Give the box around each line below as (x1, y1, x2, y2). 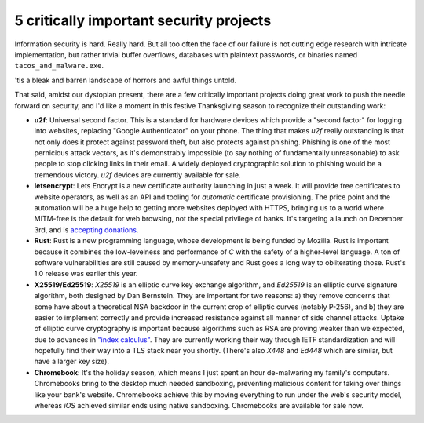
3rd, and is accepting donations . (34, 224, 139, 235)
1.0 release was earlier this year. (34, 269, 138, 279)
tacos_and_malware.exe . (14, 61, 104, 71)
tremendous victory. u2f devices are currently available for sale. (34, 170, 241, 180)
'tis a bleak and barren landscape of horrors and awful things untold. (14, 75, 237, 85)
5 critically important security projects (14, 12, 272, 29)
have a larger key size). (34, 357, 110, 366)
